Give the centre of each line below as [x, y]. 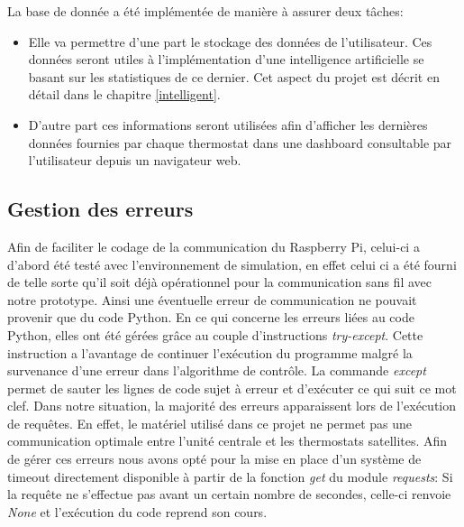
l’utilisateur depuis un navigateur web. [135, 160]
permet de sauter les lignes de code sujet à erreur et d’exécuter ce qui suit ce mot [232, 388]
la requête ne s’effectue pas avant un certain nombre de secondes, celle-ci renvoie [229, 494]
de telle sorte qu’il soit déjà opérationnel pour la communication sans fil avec [219, 282]
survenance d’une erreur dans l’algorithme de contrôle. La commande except [217, 370]
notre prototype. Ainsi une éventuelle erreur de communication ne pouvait [212, 299]
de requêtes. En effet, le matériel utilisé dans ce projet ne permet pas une [209, 423]
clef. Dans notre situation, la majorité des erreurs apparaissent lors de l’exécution [232, 406]
